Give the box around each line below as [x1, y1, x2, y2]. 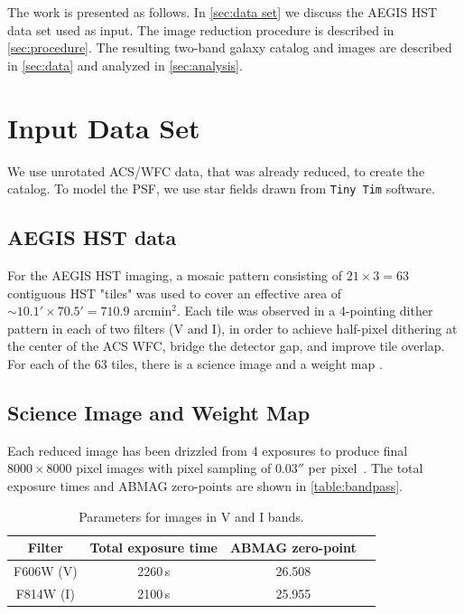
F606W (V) [14, 561, 78, 580]
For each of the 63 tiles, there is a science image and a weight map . [7, 354, 383, 373]
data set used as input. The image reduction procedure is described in [7, 20, 394, 39]
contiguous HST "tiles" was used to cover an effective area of [7, 283, 342, 302]
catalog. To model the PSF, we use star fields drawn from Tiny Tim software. [7, 179, 435, 198]
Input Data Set [7, 109, 200, 146]
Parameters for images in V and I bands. [79, 506, 304, 525]
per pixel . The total [308, 458, 423, 477]
